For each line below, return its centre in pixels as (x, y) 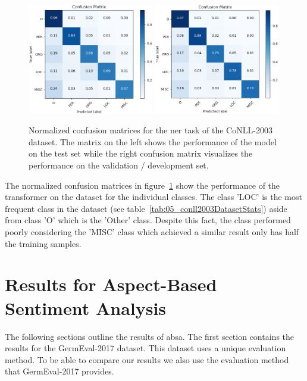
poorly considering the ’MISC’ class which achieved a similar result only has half (152, 232)
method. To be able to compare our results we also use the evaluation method (147, 359)
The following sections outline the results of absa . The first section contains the (150, 336)
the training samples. (43, 243)
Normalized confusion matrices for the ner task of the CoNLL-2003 (151, 130)
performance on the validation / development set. (119, 165)
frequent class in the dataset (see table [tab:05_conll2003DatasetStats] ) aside (146, 208)
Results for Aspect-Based (111, 284)
